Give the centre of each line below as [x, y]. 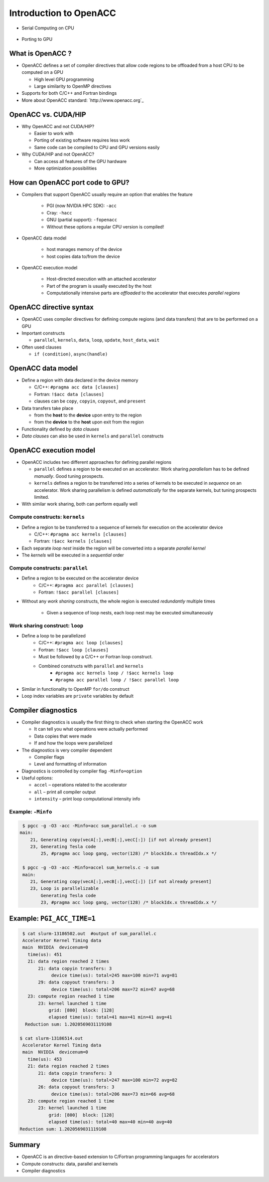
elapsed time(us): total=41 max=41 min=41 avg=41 [110, 1017]
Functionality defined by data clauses [60, 429]
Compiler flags [49, 757]
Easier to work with [54, 133]
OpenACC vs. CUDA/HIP [48, 114]
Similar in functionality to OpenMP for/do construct [75, 689]
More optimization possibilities [66, 168]
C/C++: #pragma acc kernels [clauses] [80, 534]
